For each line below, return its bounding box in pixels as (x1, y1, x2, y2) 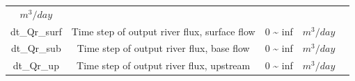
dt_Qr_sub (10, 41, 61, 55)
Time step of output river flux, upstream (77, 58, 251, 73)
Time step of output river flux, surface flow (71, 24, 255, 38)
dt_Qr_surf (10, 24, 62, 38)
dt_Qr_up (13, 58, 59, 73)
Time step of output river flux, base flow (77, 41, 250, 55)
